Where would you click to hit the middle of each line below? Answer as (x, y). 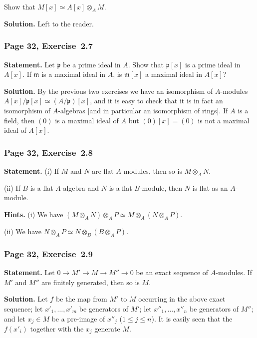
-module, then (161, 187)
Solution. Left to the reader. (49, 23)
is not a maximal (224, 120)
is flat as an (210, 187)
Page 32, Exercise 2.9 (48, 253)
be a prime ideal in (92, 64)
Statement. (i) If (32, 170)
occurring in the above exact (182, 299)
